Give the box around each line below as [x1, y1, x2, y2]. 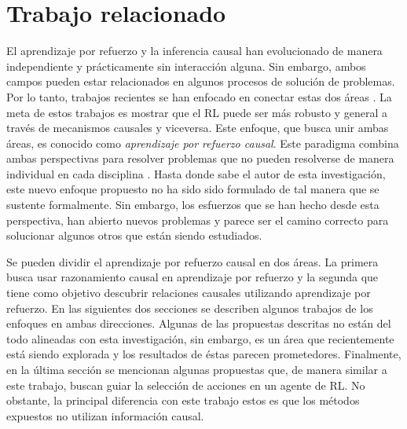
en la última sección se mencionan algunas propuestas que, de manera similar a [6, 361, 387, 377]
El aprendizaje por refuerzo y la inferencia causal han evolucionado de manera [6, 42, 383, 59]
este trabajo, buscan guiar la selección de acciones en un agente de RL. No [6, 376, 365, 393]
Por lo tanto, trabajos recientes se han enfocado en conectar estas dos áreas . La [6, 88, 392, 104]
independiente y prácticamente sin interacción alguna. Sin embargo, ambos [6, 57, 366, 74]
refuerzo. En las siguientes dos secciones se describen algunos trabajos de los [6, 299, 373, 316]
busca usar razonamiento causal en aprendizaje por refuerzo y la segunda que [6, 269, 379, 285]
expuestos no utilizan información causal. [6, 407, 204, 423]
